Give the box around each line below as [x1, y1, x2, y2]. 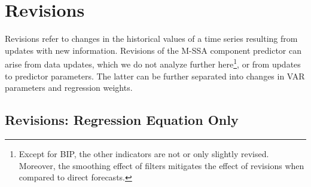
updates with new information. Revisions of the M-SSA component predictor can [5, 44, 302, 56]
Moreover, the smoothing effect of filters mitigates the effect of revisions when [19, 159, 304, 171]
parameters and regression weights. [5, 81, 133, 94]
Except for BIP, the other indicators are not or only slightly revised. [19, 147, 269, 160]
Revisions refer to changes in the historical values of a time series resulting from [5, 32, 298, 45]
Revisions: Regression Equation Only [5, 111, 239, 129]
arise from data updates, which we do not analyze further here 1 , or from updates [5, 56, 301, 70]
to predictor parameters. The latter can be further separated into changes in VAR [5, 69, 305, 82]
